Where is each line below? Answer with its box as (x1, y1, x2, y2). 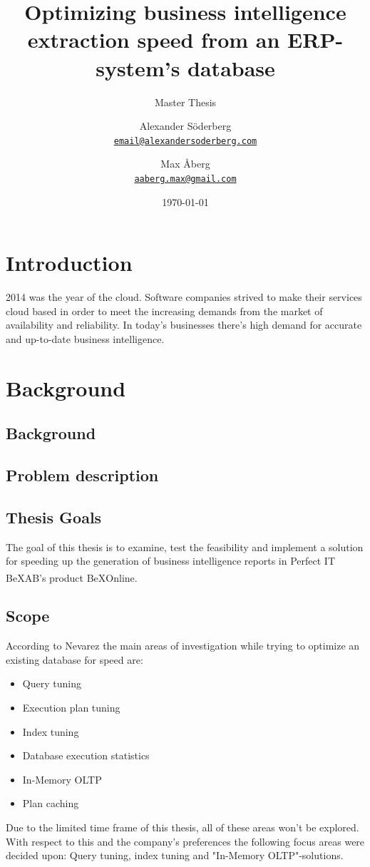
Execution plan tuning (22, 700, 120, 715)
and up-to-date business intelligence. (6, 331, 165, 346)
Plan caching (22, 796, 79, 811)
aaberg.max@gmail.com (134, 173, 237, 184)
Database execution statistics (22, 748, 150, 763)
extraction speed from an (27, 25, 280, 54)
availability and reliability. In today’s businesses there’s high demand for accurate (6, 317, 362, 332)
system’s (96, 53, 180, 82)
